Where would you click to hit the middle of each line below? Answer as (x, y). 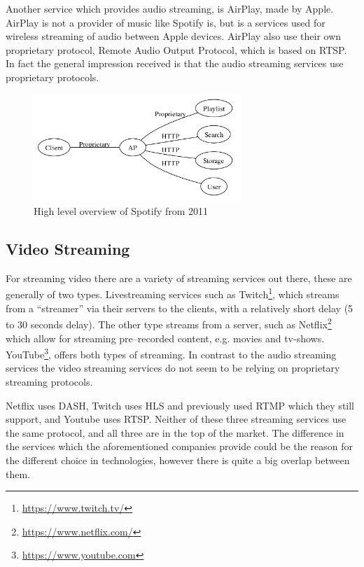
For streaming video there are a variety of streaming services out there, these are (179, 278)
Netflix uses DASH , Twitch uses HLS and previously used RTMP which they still (180, 405)
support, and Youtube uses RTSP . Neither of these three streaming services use (176, 419)
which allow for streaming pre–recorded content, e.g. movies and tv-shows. (165, 338)
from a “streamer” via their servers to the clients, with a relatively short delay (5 (180, 308)
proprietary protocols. (52, 77)
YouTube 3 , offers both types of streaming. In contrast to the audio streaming (171, 353)
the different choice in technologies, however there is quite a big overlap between (178, 460)
